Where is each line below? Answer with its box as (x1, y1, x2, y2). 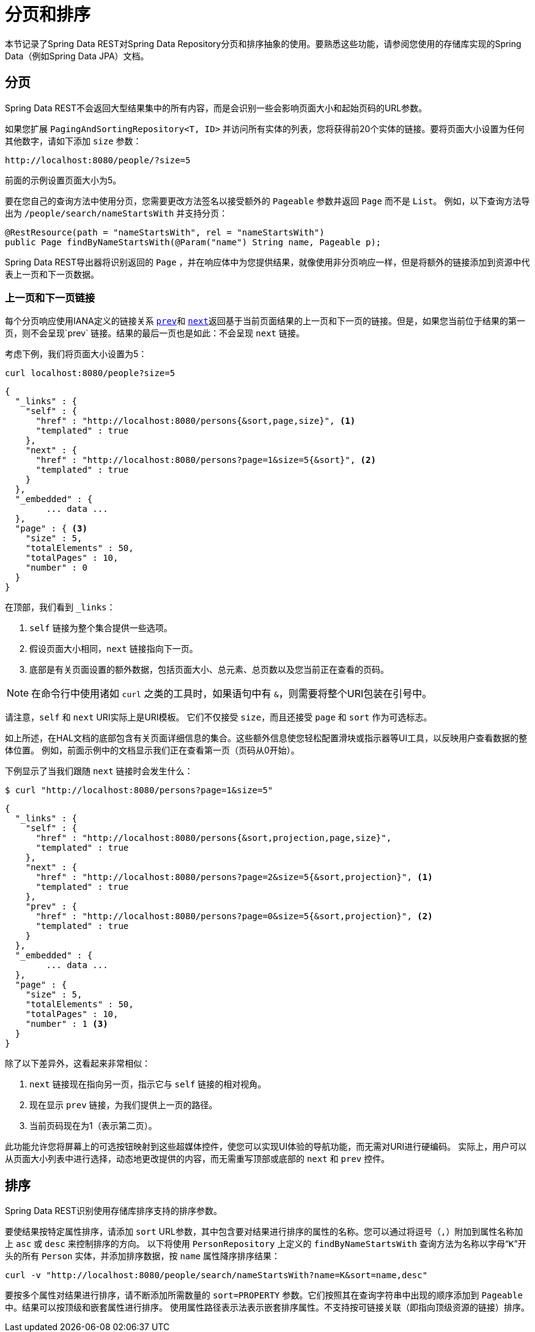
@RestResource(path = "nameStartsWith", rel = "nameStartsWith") (5, 227, 325, 237)
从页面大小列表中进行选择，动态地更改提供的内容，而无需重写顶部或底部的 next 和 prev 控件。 (5, 1153, 390, 1164)
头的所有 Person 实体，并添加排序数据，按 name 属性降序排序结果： (5, 1251, 281, 1262)
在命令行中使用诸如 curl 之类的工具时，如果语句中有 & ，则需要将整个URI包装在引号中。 (31, 687, 432, 700)
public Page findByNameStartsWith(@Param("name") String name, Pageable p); (5, 237, 382, 247)
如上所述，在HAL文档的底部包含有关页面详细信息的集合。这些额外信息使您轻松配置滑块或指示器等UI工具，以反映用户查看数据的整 (5, 733, 528, 744)
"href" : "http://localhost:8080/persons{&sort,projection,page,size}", (35, 833, 392, 843)
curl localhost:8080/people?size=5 (5, 368, 175, 379)
